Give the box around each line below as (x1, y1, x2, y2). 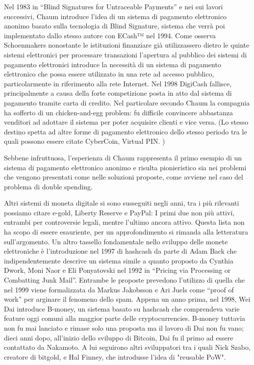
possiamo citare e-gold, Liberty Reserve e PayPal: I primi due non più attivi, (4, 207, 235, 217)
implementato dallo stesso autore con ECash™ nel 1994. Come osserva (4, 30, 216, 40)
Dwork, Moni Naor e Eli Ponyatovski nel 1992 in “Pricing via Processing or (4, 265, 231, 275)
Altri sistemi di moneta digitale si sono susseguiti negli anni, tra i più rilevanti (4, 198, 239, 208)
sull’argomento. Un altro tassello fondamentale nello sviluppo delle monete (4, 236, 228, 246)
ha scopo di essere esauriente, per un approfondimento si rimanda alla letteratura (4, 227, 249, 237)
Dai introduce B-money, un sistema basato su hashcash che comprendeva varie (4, 303, 240, 313)
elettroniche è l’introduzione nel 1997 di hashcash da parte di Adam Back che (4, 246, 237, 256)
